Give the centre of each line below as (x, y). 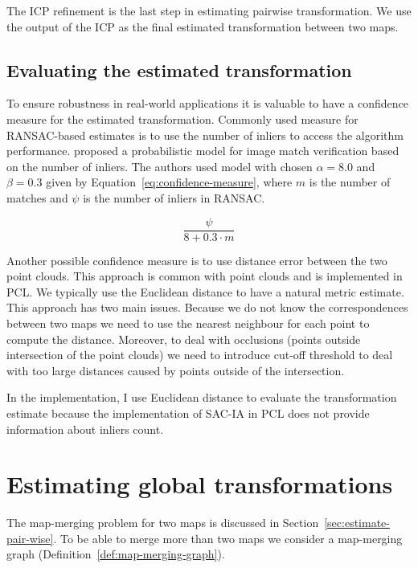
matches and (37, 197)
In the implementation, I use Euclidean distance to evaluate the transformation (202, 397)
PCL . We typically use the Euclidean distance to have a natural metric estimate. (205, 291)
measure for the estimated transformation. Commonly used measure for (182, 119)
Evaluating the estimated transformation (179, 69)
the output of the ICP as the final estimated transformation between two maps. (203, 26)
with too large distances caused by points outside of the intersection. (176, 370)
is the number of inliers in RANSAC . (174, 197)
